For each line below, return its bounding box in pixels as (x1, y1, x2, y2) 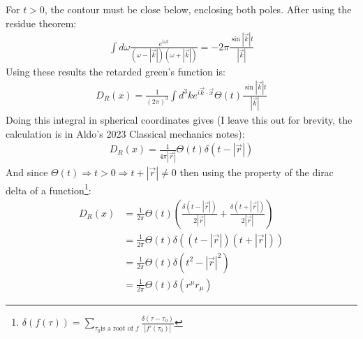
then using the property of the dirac (179, 164, 334, 179)
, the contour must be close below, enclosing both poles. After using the (44, 2, 352, 16)
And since (6, 164, 48, 179)
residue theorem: (6, 15, 77, 30)
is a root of (101, 325, 133, 333)
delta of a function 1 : (6, 180, 91, 197)
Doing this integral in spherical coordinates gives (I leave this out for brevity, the (6, 113, 353, 127)
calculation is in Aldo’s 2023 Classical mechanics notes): (6, 126, 245, 140)
